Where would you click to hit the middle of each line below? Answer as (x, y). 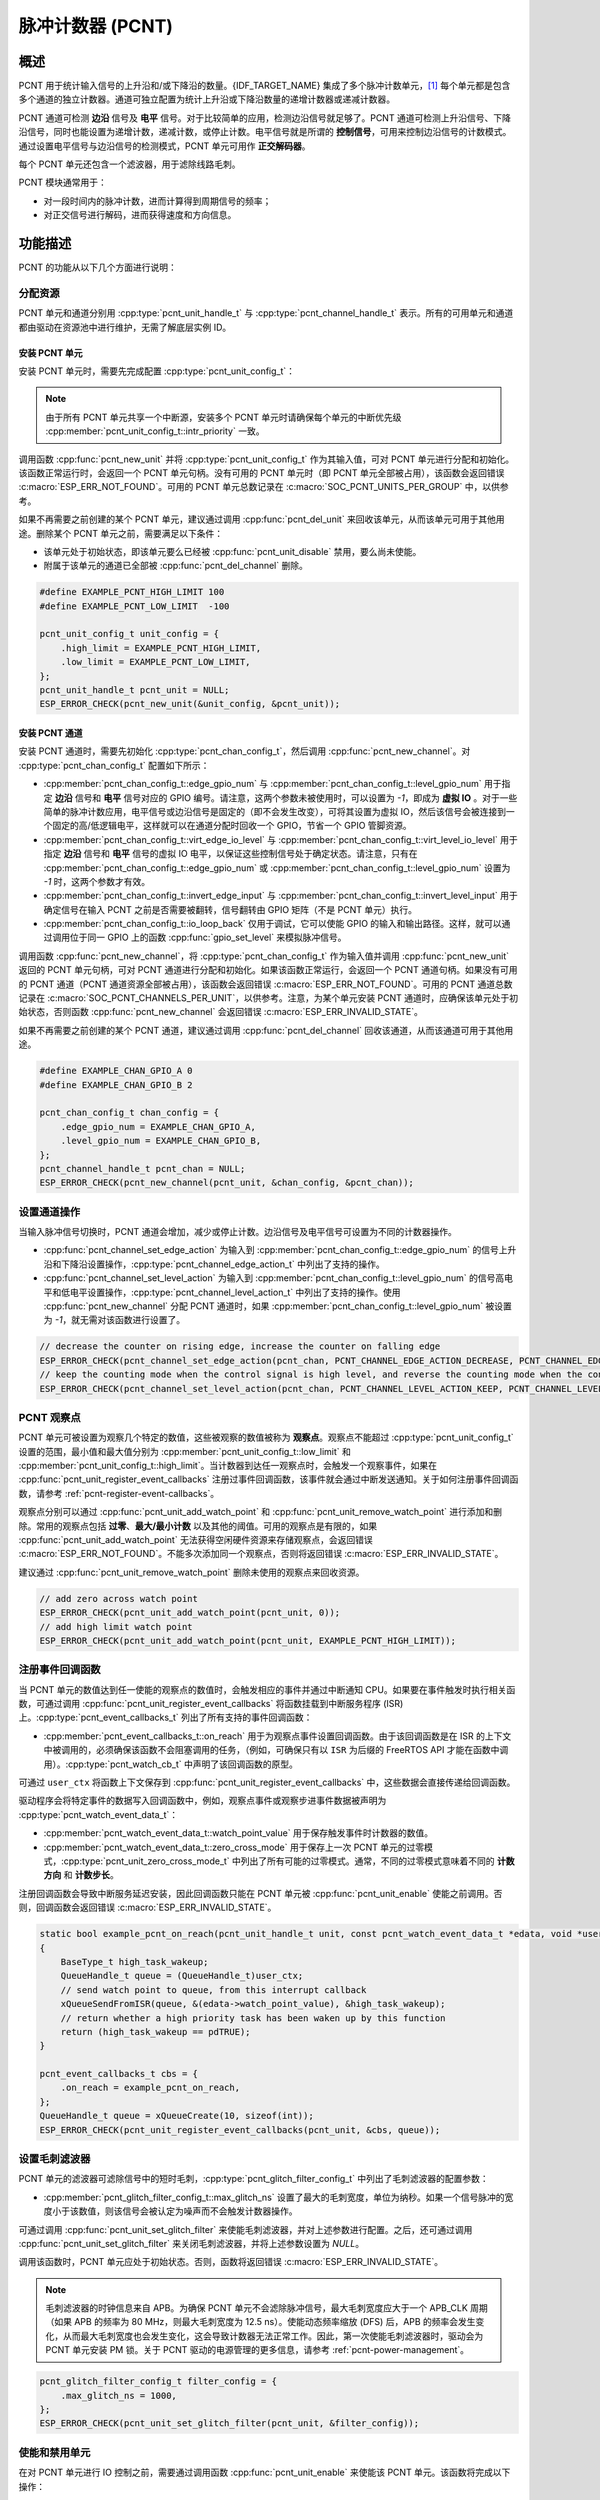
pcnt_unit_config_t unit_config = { (129, 634)
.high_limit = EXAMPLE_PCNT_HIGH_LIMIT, (161, 648)
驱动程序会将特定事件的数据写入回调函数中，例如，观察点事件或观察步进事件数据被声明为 (202, 1801)
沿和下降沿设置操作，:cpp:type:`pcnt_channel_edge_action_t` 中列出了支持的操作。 (214, 1264)
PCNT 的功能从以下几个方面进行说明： (97, 267)
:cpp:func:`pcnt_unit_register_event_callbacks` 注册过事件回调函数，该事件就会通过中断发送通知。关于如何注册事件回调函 (268, 1479)
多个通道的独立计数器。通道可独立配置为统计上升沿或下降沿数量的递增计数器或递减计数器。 (206, 99)
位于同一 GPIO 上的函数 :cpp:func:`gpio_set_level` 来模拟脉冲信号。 (208, 937)
